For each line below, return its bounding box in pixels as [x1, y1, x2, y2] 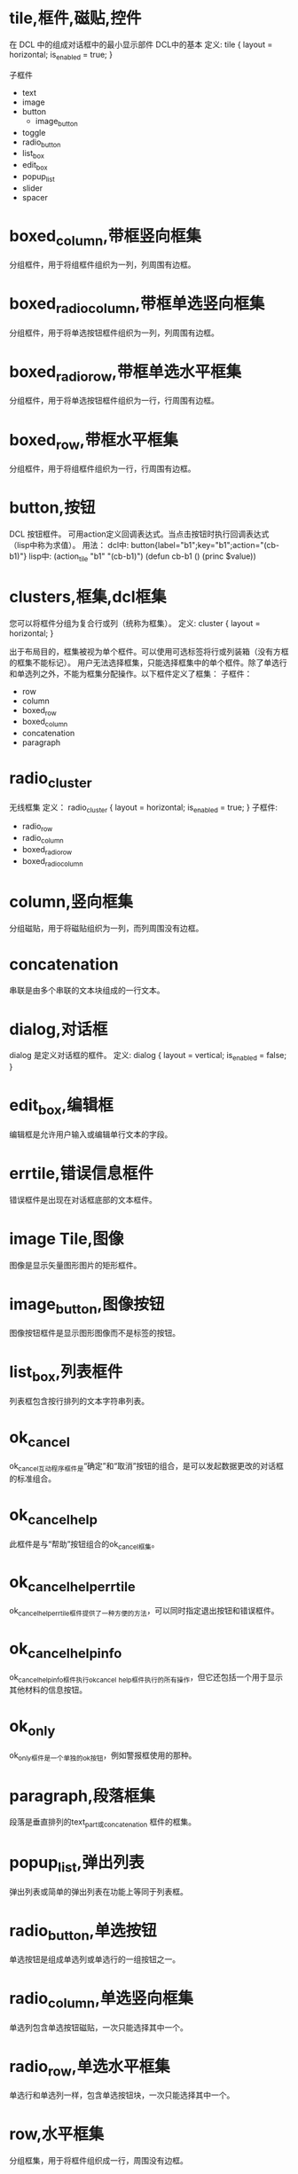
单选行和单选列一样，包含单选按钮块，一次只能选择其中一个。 [9, 2090, 235, 2100]
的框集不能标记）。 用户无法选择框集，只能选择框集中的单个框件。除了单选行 [9, 657, 287, 668]
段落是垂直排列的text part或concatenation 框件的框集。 [9, 1817, 197, 1830]
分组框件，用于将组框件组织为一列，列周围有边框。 [9, 259, 196, 271]
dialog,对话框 [9, 1019, 108, 1039]
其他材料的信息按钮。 [9, 1684, 87, 1695]
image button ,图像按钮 [9, 1294, 165, 1317]
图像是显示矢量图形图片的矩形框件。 [9, 1260, 142, 1270]
